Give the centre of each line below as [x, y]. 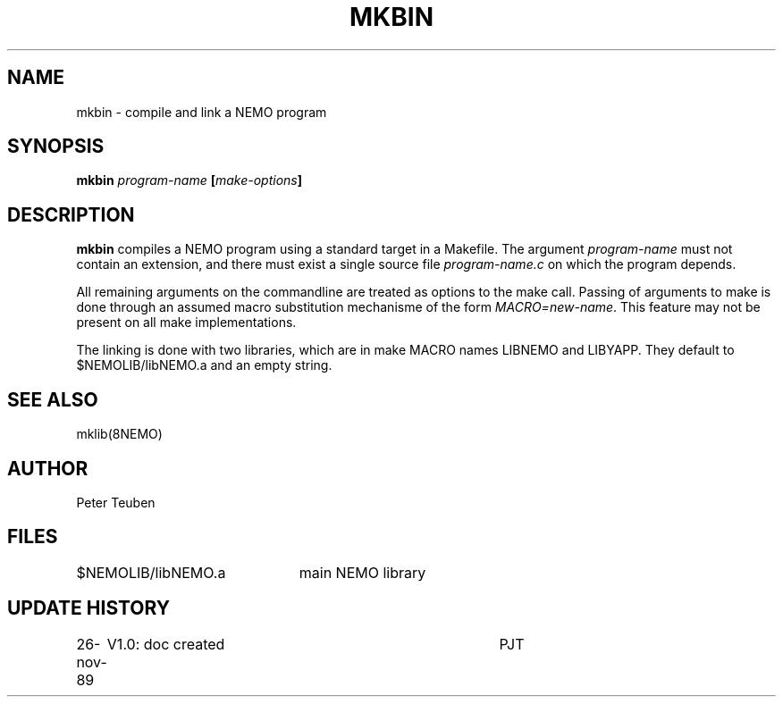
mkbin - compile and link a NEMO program [202, 112]
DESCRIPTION [71, 214]
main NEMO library [362, 572]
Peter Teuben [116, 502]
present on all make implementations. [186, 323]
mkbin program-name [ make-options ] [189, 180]
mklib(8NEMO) [119, 434]
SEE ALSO [53, 399]
